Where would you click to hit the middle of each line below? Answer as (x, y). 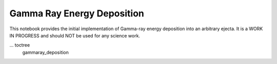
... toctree (20, 45)
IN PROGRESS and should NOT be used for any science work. (75, 35)
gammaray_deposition (46, 52)
